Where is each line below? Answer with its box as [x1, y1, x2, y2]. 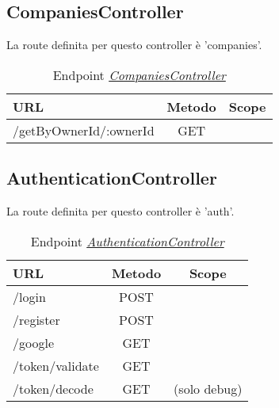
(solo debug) [174, 379, 243, 398]
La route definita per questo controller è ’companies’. [6, 36, 262, 53]
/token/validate [13, 356, 99, 375]
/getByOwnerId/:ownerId [13, 120, 155, 139]
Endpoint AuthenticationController [30, 231, 224, 250]
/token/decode [13, 379, 94, 398]
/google [13, 333, 55, 352]
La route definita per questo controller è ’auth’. [6, 203, 235, 219]
